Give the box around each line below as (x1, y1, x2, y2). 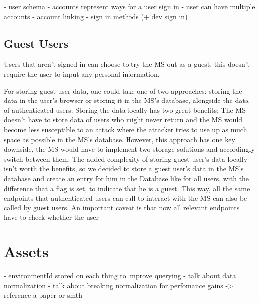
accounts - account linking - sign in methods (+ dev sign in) (4, 11, 188, 21)
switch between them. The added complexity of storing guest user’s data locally (4, 153, 248, 164)
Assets (4, 241, 49, 262)
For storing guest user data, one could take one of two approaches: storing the (4, 85, 242, 96)
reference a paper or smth (4, 290, 82, 300)
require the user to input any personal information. (4, 68, 160, 79)
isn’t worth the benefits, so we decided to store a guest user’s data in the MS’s (4, 163, 244, 174)
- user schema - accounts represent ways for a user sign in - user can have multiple (4, 1, 255, 11)
